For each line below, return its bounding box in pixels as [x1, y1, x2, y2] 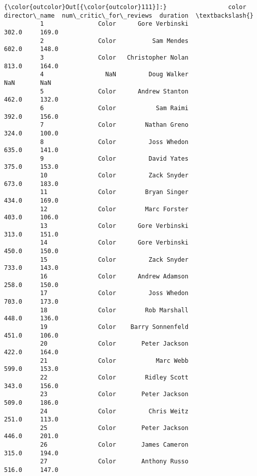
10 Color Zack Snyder [40, 172, 189, 179]
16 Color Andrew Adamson [40, 273, 189, 280]
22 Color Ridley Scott [40, 373, 189, 381]
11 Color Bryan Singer [40, 188, 189, 196]
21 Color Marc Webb [40, 357, 189, 364]
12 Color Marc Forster [40, 205, 189, 213]
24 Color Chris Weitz [40, 407, 189, 415]
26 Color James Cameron [40, 441, 189, 449]
